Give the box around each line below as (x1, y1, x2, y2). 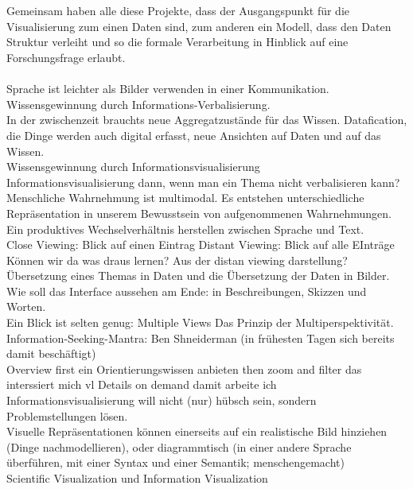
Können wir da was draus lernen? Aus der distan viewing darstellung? (6, 251, 348, 268)
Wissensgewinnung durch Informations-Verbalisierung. (6, 95, 271, 112)
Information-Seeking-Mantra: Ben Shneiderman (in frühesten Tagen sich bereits (6, 329, 395, 346)
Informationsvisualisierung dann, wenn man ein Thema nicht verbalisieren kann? (6, 173, 400, 190)
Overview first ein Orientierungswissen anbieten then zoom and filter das (6, 360, 362, 377)
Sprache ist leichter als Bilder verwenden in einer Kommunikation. (6, 80, 329, 97)
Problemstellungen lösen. (6, 407, 128, 424)
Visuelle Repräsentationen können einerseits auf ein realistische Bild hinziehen (6, 423, 388, 440)
